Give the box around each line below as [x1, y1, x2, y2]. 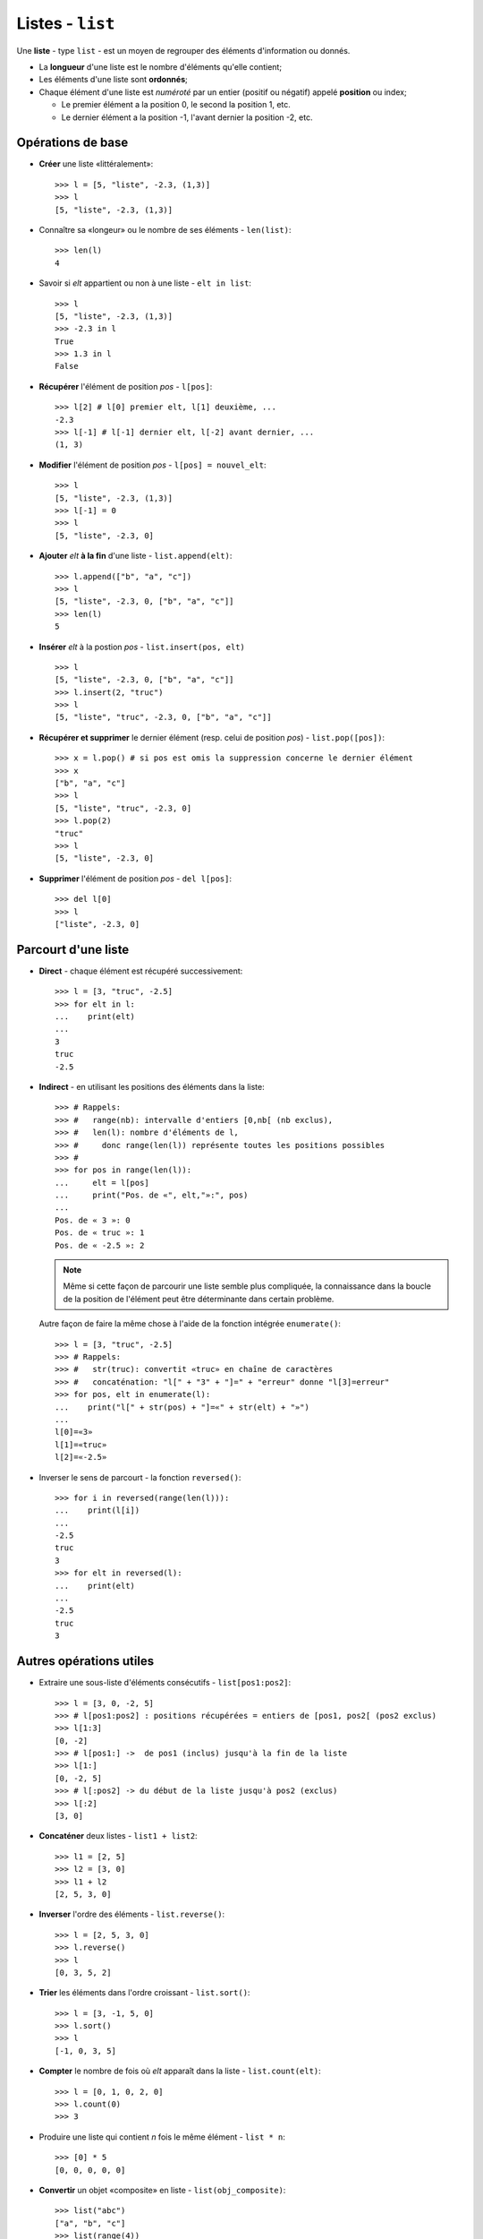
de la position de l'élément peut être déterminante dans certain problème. [63, 1293, 335, 1304]
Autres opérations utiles [16, 1653, 155, 1669]
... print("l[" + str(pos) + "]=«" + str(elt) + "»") [55, 1402, 310, 1412]
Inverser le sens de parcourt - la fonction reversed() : [38, 1471, 241, 1482]
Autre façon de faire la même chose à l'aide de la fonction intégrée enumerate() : [38, 1318, 342, 1329]
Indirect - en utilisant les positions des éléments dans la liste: [38, 1081, 265, 1092]
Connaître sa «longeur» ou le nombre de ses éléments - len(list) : [38, 224, 292, 235]
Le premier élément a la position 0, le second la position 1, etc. [61, 99, 291, 110]
